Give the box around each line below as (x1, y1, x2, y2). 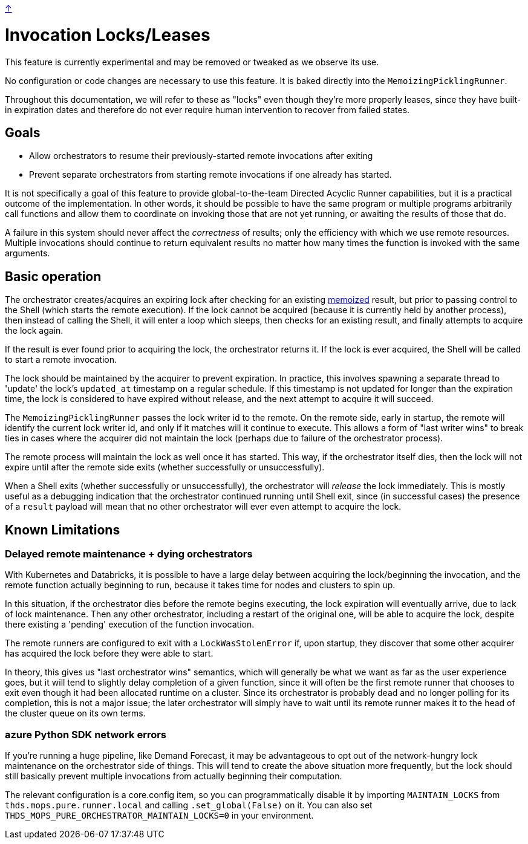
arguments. (5, 248, 50, 259)
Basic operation (5, 268, 102, 284)
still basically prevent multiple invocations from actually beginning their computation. (5, 771, 342, 782)
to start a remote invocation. (5, 354, 117, 365)
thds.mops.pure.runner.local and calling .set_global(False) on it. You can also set (5, 800, 373, 811)
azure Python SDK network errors (5, 728, 167, 741)
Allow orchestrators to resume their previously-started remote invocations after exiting (29, 151, 373, 161)
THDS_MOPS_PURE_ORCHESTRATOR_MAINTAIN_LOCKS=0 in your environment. (5, 810, 314, 821)
